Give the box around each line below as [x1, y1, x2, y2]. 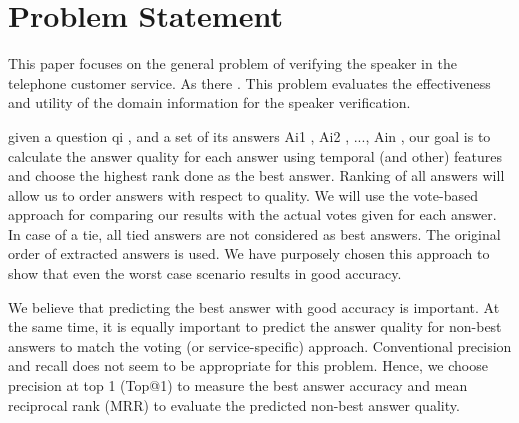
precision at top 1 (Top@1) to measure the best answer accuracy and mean [8, 375, 468, 396]
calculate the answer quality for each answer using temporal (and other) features [8, 145, 503, 166]
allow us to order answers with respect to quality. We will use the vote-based [8, 184, 478, 205]
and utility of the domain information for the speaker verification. [8, 92, 411, 113]
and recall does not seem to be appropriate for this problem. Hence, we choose [8, 355, 488, 376]
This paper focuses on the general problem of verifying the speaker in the [8, 53, 457, 74]
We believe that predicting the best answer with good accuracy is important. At [8, 296, 500, 317]
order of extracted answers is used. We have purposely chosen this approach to [8, 243, 490, 264]
